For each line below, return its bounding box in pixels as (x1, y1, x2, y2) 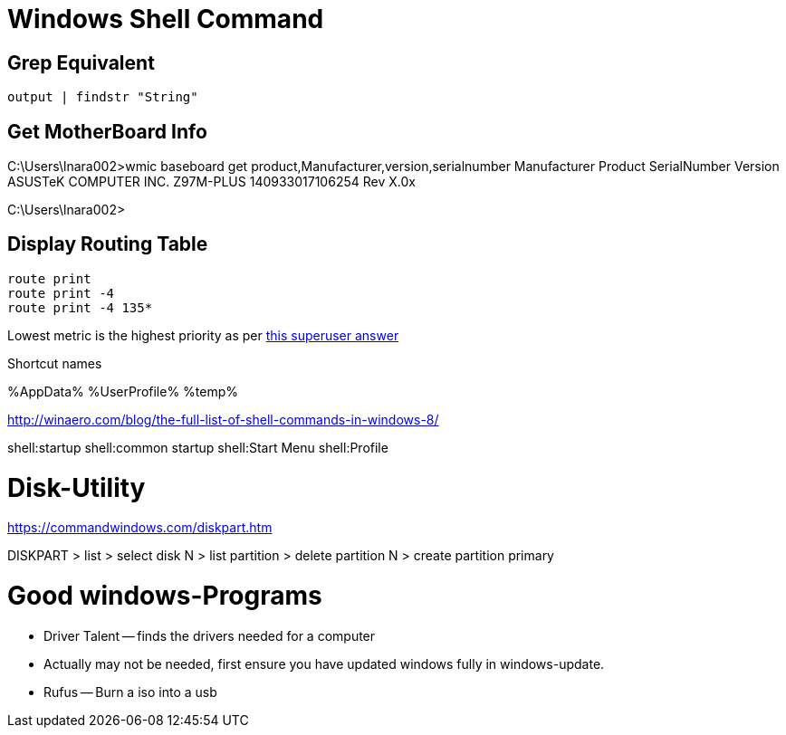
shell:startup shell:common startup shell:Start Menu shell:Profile (7, 439, 388, 455)
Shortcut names (7, 355, 102, 371)
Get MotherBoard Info (7, 119, 207, 143)
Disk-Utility (7, 472, 146, 503)
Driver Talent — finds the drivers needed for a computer (43, 627, 376, 644)
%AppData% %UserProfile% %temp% (7, 383, 239, 399)
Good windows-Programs (7, 580, 322, 612)
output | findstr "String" (7, 90, 198, 105)
